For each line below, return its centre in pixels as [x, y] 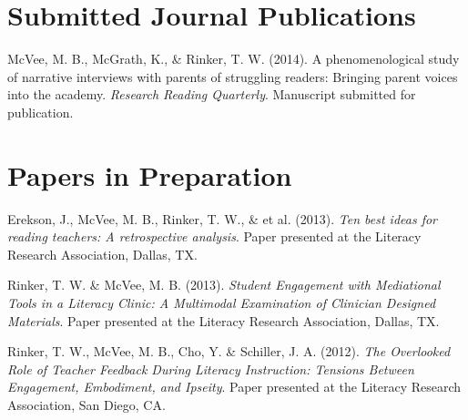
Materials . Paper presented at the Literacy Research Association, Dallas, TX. [224, 320]
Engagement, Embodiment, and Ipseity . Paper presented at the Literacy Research [234, 387]
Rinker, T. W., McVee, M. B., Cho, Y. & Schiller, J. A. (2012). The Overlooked [229, 351]
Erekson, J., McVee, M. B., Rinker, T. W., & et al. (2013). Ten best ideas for [223, 218]
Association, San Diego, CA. [86, 404]
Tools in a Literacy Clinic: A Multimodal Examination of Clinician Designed [222, 302]
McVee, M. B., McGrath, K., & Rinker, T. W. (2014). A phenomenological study [234, 59]
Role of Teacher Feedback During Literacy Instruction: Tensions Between [211, 369]
